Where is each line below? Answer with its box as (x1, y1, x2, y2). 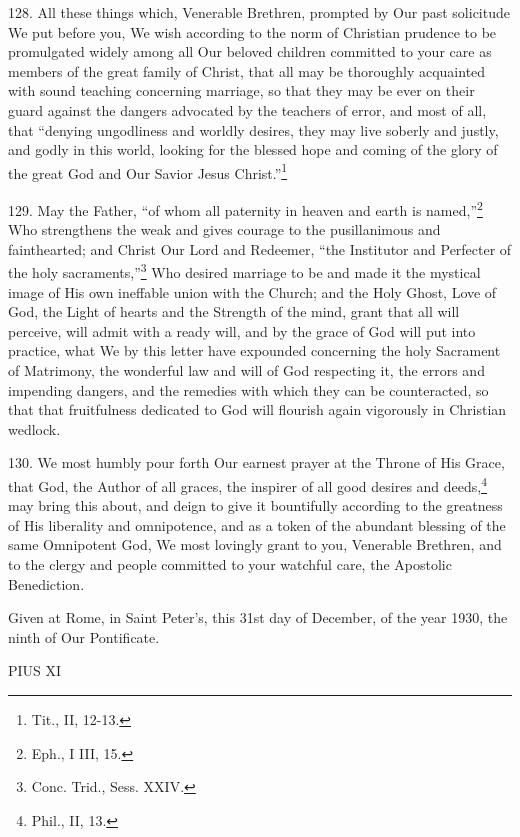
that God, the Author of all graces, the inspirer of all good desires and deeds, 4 (8, 473, 488, 496)
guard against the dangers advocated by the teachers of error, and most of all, (8, 99, 487, 120)
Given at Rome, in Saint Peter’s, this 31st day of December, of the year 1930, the (8, 607, 508, 628)
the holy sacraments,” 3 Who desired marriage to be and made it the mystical (8, 259, 481, 283)
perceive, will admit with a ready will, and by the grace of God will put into (8, 320, 476, 341)
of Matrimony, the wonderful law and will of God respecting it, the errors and (8, 360, 485, 381)
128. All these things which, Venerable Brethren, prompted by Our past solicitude (8, 2, 510, 22)
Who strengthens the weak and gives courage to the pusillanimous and (8, 219, 441, 240)
